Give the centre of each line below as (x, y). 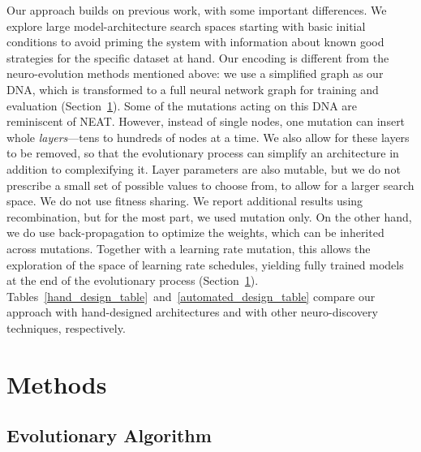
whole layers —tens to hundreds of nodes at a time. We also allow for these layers (208, 137)
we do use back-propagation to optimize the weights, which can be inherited (195, 232)
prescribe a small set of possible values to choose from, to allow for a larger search (210, 185)
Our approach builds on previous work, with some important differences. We (197, 10)
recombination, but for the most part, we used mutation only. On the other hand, (209, 216)
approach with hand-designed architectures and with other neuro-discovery (192, 312)
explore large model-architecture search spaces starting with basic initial (186, 26)
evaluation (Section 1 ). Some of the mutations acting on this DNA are (182, 105)
